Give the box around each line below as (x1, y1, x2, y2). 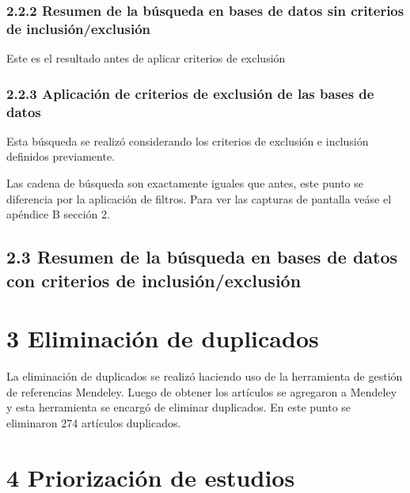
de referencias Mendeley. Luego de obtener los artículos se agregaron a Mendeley (6, 383, 397, 400)
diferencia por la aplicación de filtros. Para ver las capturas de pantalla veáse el (6, 190, 392, 207)
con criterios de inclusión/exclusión (6, 267, 302, 292)
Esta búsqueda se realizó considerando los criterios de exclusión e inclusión (6, 132, 369, 149)
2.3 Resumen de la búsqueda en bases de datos (6, 245, 398, 269)
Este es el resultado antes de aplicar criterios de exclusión (6, 50, 286, 66)
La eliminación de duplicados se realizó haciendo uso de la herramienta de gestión (6, 368, 403, 385)
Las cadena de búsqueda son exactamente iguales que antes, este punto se (6, 175, 363, 192)
